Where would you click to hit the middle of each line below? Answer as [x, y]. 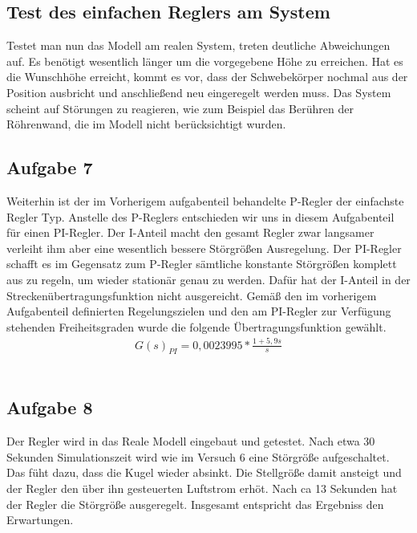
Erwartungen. [40, 520]
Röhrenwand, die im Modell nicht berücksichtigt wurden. [146, 124]
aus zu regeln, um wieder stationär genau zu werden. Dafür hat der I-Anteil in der [208, 279]
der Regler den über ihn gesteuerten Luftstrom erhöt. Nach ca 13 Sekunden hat [202, 488]
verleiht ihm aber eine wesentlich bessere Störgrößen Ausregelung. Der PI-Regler [204, 248]
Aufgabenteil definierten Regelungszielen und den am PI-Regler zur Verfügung [199, 311]
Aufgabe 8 [50, 407]
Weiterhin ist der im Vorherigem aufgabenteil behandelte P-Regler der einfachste [205, 200]
